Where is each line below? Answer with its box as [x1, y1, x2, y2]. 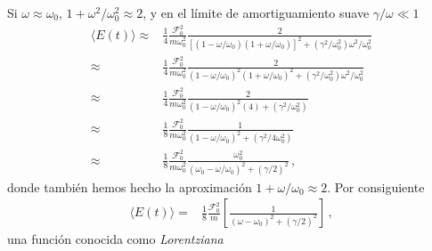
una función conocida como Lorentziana [7, 230, 224, 248]
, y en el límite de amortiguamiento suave [143, 4, 370, 21]
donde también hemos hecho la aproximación [7, 177, 252, 196]
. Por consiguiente [327, 177, 425, 196]
